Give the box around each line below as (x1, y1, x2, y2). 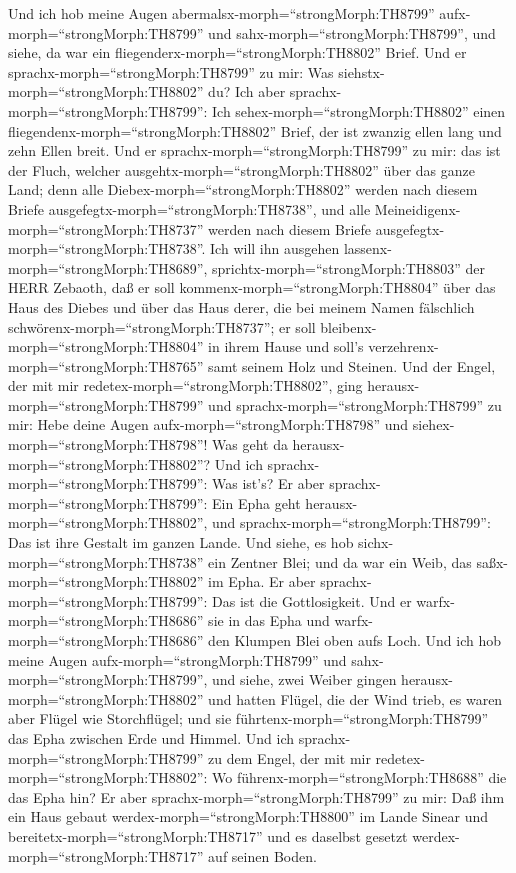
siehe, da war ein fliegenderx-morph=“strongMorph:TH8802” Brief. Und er (8, 42, 467, 63)
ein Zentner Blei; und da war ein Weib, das (208, 551, 472, 572)
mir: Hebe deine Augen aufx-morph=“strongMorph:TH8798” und (8, 414, 409, 435)
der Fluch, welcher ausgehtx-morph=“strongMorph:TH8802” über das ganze (8, 159, 475, 180)
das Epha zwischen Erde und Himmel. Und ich (8, 727, 295, 748)
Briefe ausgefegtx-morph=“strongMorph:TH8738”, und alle (8, 198, 371, 219)
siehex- (412, 414, 455, 435)
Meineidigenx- (374, 198, 461, 219)
